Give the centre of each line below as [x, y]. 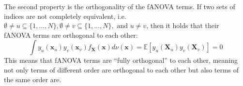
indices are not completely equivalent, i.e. [65, 16]
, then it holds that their [183, 25]
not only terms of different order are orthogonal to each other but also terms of [121, 69]
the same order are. [33, 79]
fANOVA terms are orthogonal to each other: [71, 35]
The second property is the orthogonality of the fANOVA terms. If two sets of [120, 6]
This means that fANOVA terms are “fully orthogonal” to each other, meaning [121, 60]
